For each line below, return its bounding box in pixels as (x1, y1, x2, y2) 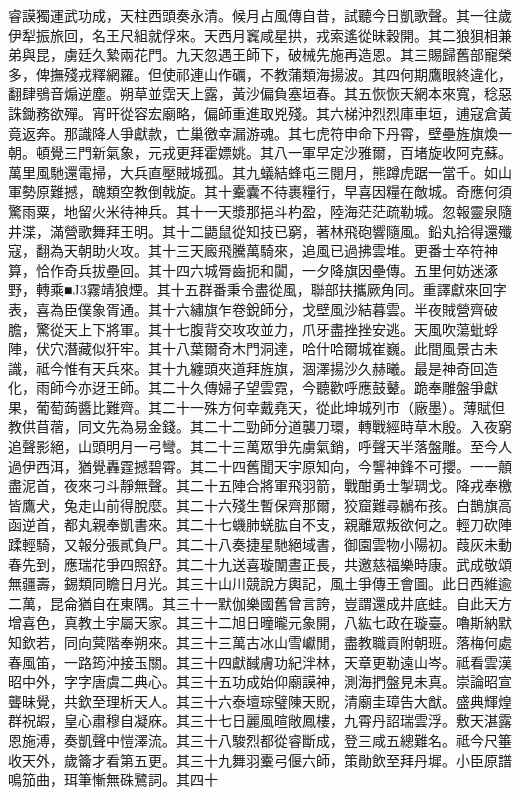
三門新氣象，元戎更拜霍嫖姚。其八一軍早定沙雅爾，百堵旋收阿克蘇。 (63, 142, 512, 163)
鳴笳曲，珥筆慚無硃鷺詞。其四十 (8, 769, 218, 790)
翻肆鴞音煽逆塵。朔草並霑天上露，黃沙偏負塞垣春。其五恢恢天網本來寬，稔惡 (8, 83, 512, 104)
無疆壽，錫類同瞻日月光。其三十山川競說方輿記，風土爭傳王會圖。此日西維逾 (8, 573, 512, 594)
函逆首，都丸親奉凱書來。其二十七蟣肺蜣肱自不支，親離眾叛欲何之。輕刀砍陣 (8, 514, 512, 535)
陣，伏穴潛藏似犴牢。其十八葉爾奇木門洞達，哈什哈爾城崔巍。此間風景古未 (8, 338, 498, 359)
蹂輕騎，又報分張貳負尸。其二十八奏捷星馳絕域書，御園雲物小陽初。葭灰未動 (8, 534, 512, 555)
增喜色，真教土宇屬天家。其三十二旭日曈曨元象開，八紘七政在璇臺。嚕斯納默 (8, 612, 512, 633)
